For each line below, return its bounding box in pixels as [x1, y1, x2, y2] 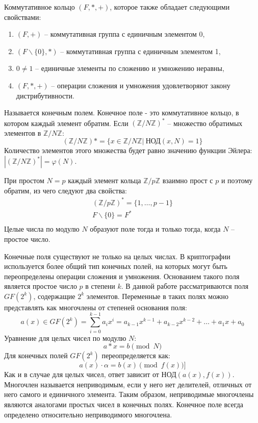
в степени [85, 281, 115, 291]
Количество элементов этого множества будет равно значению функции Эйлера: [4, 145, 252, 156]
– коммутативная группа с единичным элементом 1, [60, 45, 221, 56]
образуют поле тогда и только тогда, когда [90, 223, 221, 234]
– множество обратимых [167, 117, 243, 128]
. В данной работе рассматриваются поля [121, 281, 249, 291]
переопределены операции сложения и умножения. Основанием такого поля [4, 270, 240, 281]
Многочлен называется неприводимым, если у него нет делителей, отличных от [4, 379, 252, 389]
